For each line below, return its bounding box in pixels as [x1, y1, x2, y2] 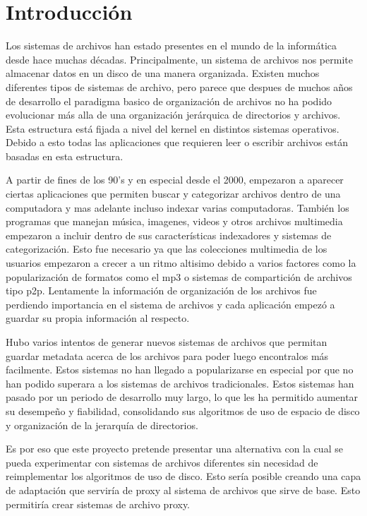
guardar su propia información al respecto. [6, 311, 190, 325]
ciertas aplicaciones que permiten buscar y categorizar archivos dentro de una [6, 186, 341, 201]
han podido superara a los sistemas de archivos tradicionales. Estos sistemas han [6, 376, 354, 390]
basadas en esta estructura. [6, 148, 124, 163]
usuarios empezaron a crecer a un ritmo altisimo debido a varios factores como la [6, 256, 356, 270]
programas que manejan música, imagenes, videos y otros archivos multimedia [6, 214, 343, 229]
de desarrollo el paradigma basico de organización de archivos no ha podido [6, 93, 332, 108]
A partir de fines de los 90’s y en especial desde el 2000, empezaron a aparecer [6, 172, 344, 187]
